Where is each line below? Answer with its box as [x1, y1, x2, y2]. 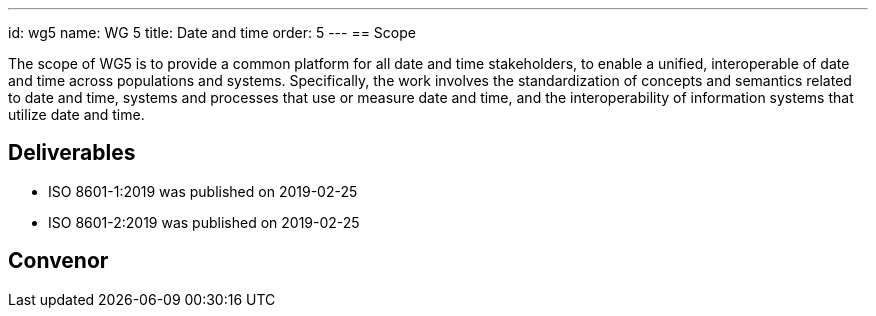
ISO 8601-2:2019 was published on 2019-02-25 [48, 213, 360, 231]
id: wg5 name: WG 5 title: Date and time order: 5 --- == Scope [8, 24, 416, 41]
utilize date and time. [8, 106, 145, 123]
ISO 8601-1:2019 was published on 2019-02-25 [48, 182, 358, 200]
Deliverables [8, 140, 136, 166]
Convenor [8, 248, 109, 274]
